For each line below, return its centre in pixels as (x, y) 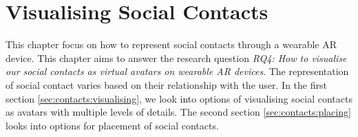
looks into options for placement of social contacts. (112, 125)
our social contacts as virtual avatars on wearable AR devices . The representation (177, 71)
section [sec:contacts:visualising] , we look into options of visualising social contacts (179, 98)
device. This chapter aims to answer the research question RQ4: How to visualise (176, 57)
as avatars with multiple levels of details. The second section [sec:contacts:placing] (178, 112)
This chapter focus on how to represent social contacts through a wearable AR (171, 44)
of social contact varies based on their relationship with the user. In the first (166, 84)
